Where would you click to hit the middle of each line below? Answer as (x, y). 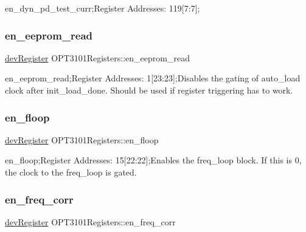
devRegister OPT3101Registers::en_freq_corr (90, 221)
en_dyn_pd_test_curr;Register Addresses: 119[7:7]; (103, 8)
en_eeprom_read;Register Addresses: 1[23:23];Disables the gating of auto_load (153, 78)
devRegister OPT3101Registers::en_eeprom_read (97, 57)
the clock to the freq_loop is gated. (71, 172)
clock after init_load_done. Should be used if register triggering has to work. (149, 90)
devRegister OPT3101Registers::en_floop (82, 139)
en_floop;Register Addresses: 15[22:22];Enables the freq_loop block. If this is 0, (153, 160)
